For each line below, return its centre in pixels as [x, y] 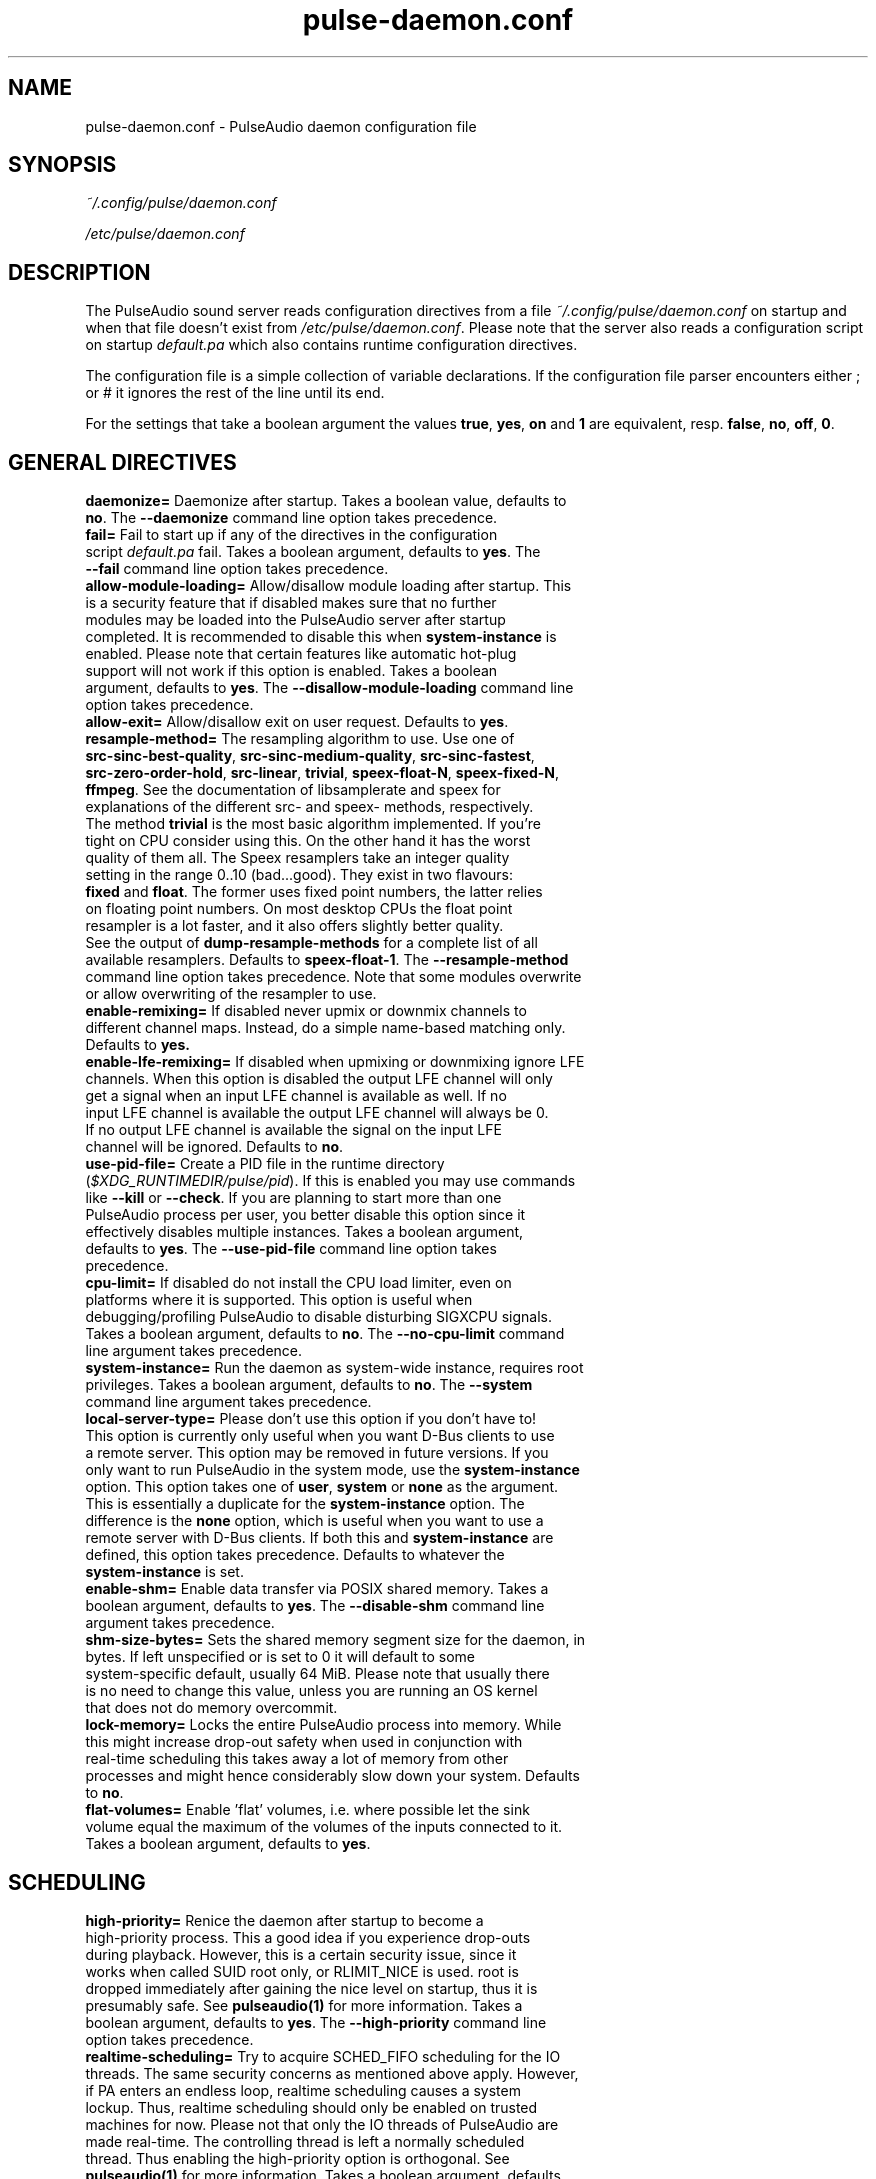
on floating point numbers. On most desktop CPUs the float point [299, 909]
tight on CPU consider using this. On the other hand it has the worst [308, 841]
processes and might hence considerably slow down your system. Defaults [332, 1776]
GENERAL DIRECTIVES [122, 462]
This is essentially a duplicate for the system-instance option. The [305, 1504]
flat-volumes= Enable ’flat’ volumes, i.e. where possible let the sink [307, 1810]
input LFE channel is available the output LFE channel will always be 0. [317, 1113]
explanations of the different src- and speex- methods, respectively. [309, 807]
